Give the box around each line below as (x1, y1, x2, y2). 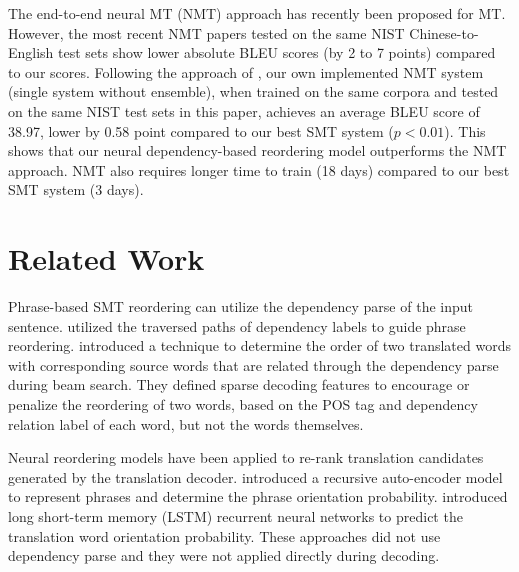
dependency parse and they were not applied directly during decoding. (8, 545, 440, 566)
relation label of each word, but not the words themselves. (8, 413, 364, 434)
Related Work (8, 238, 205, 279)
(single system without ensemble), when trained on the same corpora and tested (8, 81, 499, 102)
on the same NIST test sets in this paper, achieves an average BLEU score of (8, 100, 480, 121)
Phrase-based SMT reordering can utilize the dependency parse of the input (8, 296, 473, 317)
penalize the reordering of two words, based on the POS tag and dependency (8, 394, 478, 415)
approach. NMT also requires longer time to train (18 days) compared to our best (8, 159, 510, 180)
